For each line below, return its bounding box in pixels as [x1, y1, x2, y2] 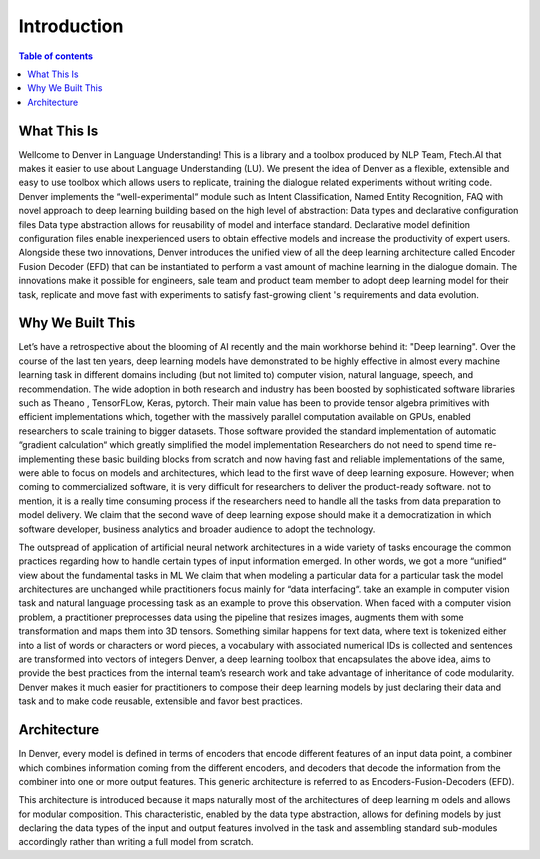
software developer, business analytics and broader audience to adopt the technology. [18, 523, 376, 535]
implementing [18, 453, 75, 465]
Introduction [18, 15, 124, 37]
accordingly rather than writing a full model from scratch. [18, 836, 254, 848]
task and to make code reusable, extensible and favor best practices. [18, 695, 304, 707]
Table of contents [18, 50, 94, 62]
